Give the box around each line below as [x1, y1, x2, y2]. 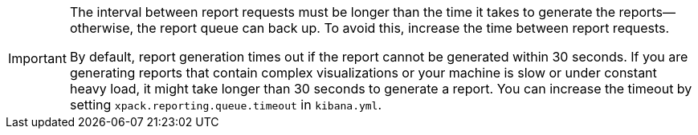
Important [8, 50, 67, 66]
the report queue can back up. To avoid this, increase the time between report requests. [137, 20, 670, 36]
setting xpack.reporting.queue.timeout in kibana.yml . [69, 97, 382, 113]
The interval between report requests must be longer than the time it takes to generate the [69, 4, 616, 20]
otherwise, [69, 20, 134, 36]
